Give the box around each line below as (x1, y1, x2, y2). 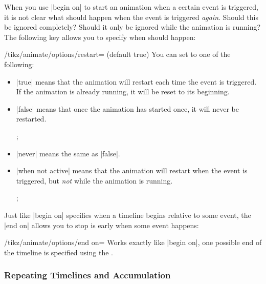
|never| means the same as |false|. (16, 148, 120, 158)
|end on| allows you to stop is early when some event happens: (4, 219, 199, 230)
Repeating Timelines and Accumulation (4, 269, 171, 281)
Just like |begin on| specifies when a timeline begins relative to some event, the (4, 209, 251, 220)
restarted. (16, 113, 47, 124)
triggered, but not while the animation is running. (16, 175, 173, 186)
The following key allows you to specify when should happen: (4, 31, 196, 42)
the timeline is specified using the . (4, 247, 113, 257)
